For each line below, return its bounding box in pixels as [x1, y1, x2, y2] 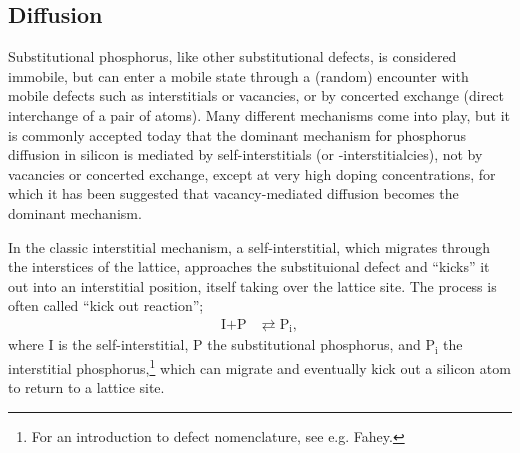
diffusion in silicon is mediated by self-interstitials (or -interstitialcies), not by [8, 144, 483, 165]
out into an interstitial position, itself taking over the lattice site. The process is [8, 275, 497, 296]
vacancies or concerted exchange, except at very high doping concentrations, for [8, 163, 496, 184]
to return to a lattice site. [8, 377, 165, 398]
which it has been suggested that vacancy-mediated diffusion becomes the [8, 183, 459, 204]
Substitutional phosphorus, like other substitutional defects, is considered [8, 46, 457, 67]
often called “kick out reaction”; [8, 295, 204, 316]
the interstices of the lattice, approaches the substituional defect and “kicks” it [8, 256, 490, 277]
